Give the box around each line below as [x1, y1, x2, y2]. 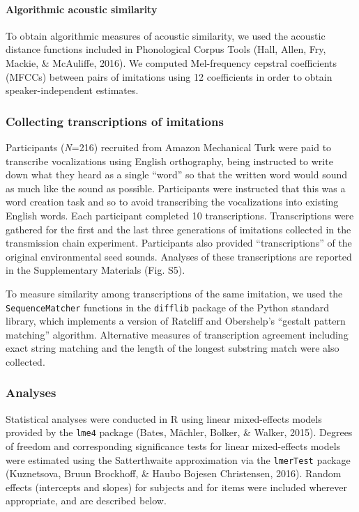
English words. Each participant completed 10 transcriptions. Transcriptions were [6, 208, 354, 222]
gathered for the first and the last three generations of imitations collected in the [6, 222, 351, 236]
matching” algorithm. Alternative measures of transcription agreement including [6, 327, 349, 341]
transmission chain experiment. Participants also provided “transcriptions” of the [6, 235, 352, 250]
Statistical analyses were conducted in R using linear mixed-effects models [6, 411, 322, 426]
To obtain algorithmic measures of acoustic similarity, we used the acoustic [6, 28, 326, 42]
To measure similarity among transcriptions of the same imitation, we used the [6, 286, 343, 300]
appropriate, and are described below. [6, 493, 167, 508]
